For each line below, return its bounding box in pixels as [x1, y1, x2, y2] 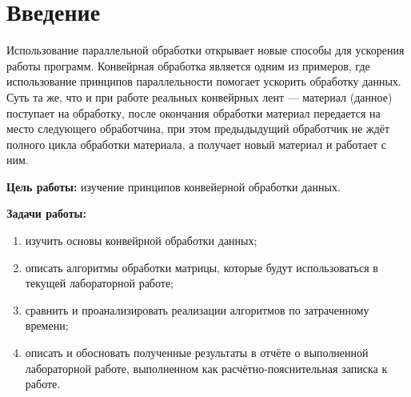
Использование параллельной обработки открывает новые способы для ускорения [6, 42, 405, 58]
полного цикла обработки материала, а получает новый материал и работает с [6, 135, 386, 152]
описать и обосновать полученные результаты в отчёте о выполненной [25, 344, 369, 361]
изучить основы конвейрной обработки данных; [25, 232, 257, 249]
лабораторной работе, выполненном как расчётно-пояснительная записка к [25, 359, 388, 376]
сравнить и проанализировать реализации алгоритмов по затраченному [25, 301, 369, 318]
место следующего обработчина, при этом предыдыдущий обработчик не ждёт [6, 120, 390, 137]
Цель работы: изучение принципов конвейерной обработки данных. [6, 178, 341, 194]
